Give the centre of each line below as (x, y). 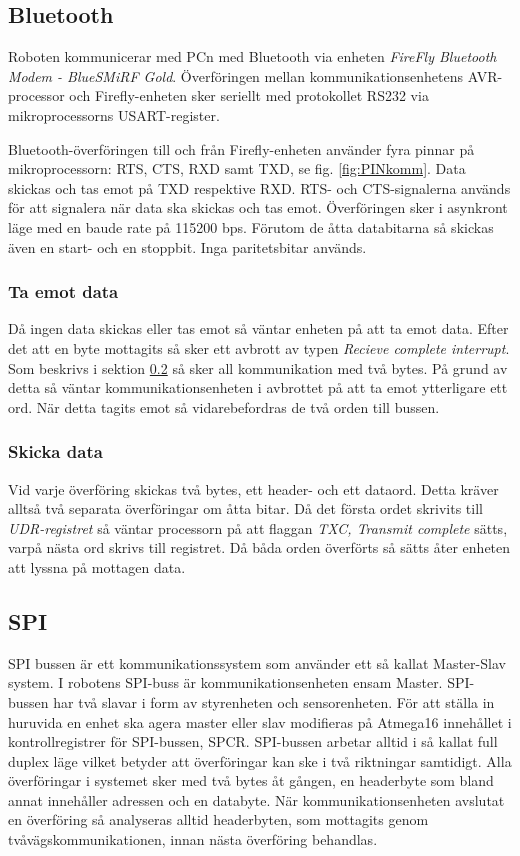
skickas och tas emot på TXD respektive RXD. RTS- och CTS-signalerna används (259, 187)
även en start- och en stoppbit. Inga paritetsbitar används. (187, 246)
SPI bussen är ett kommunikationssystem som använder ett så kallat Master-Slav (257, 662)
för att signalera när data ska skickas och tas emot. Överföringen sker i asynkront (258, 207)
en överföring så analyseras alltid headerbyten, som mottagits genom (218, 819)
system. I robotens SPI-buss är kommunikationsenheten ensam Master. (225, 682)
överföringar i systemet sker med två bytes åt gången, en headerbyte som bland (251, 780)
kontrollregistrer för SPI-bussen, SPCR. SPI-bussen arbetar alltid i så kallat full (253, 741)
